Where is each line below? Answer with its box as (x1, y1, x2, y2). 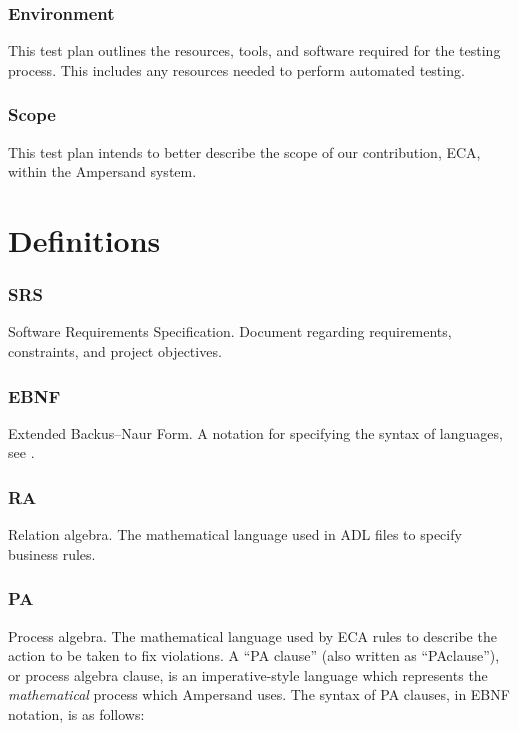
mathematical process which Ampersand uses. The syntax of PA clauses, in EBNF (8, 684, 510, 705)
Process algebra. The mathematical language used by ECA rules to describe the (8, 625, 497, 646)
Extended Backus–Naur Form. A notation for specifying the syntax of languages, (8, 422, 503, 443)
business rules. (8, 543, 96, 564)
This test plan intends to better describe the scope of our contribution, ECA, (8, 141, 481, 162)
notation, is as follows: (8, 704, 145, 724)
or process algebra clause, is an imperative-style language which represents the (8, 664, 488, 685)
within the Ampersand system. (8, 161, 197, 182)
